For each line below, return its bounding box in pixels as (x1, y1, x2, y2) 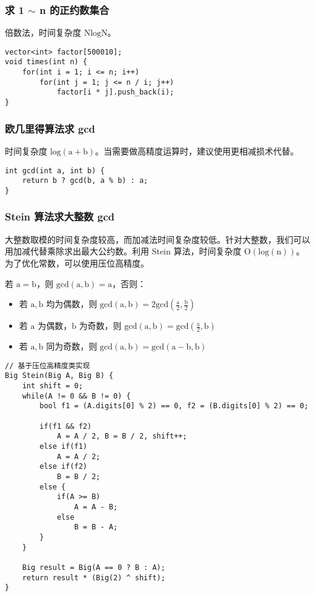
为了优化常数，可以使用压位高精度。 (5, 256, 149, 269)
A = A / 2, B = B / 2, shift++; (56, 432, 187, 441)
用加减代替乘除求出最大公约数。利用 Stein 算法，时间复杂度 (5, 245, 242, 257)
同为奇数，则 (46, 340, 98, 353)
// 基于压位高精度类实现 (5, 361, 90, 370)
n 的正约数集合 (39, 2, 110, 17)
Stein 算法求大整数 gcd (5, 209, 114, 224)
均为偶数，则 (46, 297, 98, 310)
